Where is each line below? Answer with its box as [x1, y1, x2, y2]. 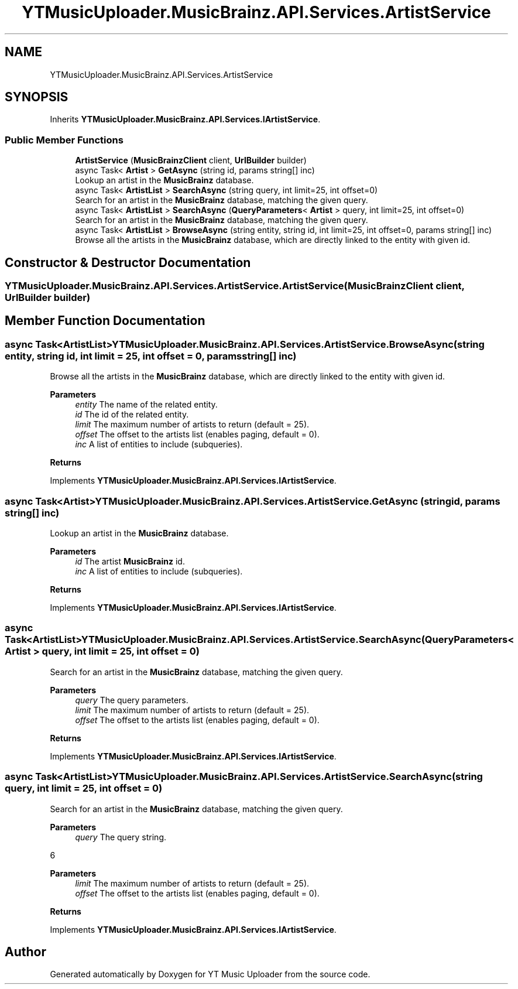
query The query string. [75, 831, 167, 842]
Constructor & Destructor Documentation [5, 255, 251, 270]
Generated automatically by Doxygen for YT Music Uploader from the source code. [50, 969, 371, 980]
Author [5, 944, 46, 959]
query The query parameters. [75, 694, 188, 705]
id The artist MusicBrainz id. [75, 556, 185, 566]
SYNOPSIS [5, 90, 68, 105]
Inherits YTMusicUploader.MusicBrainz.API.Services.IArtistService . [50, 114, 321, 125]
